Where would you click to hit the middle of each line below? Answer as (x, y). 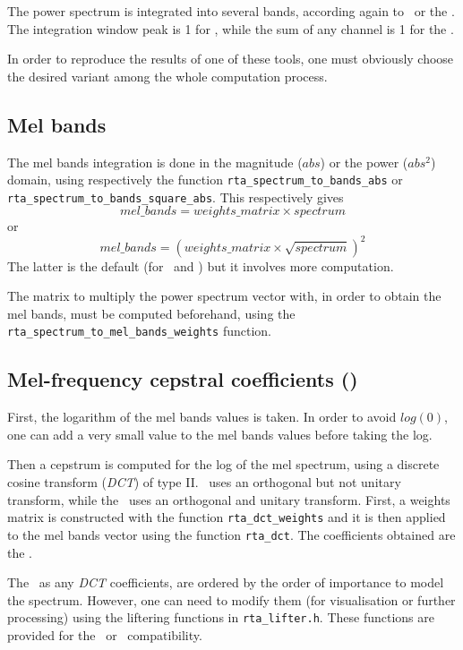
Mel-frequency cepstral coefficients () (183, 379)
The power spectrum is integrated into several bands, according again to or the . (231, 11)
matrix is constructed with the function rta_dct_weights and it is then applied (227, 517)
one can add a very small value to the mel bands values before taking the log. (220, 434)
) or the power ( (364, 162)
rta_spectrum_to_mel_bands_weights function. (139, 331)
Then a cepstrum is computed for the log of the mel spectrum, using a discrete (223, 464)
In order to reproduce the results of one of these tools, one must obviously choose (231, 59)
